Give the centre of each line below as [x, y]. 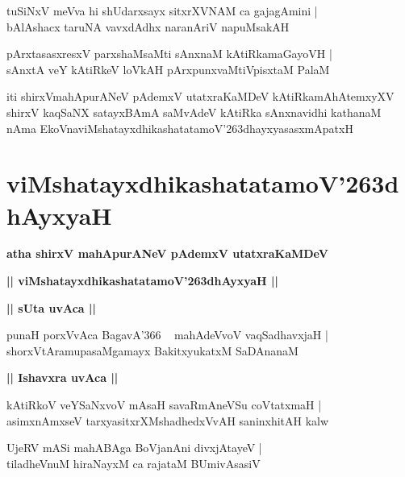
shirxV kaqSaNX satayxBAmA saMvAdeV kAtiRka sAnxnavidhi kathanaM [194, 112]
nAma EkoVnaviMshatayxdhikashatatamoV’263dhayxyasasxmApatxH [180, 128]
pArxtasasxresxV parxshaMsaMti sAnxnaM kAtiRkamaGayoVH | [169, 54]
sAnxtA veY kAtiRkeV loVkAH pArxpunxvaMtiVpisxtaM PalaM [168, 69]
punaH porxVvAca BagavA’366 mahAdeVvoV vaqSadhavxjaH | [167, 335]
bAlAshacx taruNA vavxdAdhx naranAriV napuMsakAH [148, 26]
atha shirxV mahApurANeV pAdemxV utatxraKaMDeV [167, 253]
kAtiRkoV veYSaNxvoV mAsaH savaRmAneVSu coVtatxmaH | [164, 405]
